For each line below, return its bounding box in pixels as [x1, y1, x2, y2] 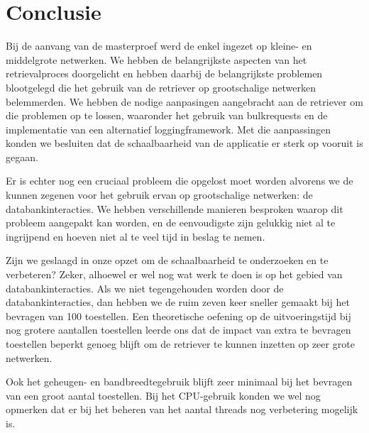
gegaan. [6, 149, 38, 164]
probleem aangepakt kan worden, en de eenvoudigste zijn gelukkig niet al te [6, 215, 336, 230]
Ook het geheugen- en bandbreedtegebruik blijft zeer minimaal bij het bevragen [6, 374, 353, 389]
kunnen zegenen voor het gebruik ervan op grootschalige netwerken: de [6, 187, 313, 202]
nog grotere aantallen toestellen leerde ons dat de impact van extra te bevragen [6, 322, 351, 337]
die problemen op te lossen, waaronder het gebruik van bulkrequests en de [6, 108, 328, 123]
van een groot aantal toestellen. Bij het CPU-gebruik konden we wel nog [6, 388, 321, 402]
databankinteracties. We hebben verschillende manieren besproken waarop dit [6, 201, 343, 216]
